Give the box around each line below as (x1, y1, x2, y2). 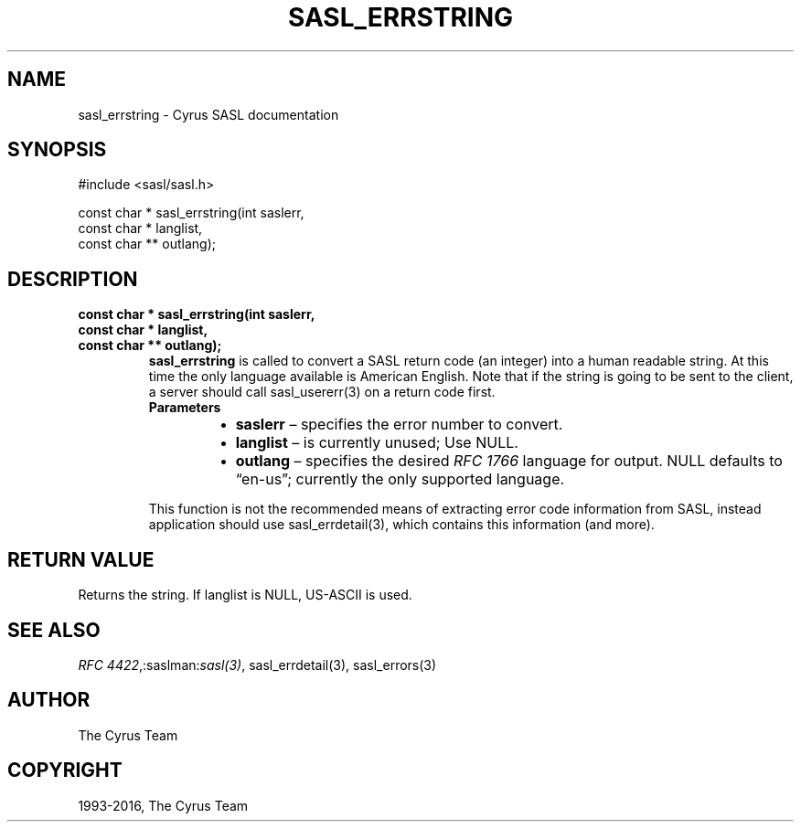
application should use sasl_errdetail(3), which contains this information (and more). (148, 516, 655, 533)
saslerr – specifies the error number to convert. (235, 415, 563, 434)
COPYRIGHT (7, 759, 123, 782)
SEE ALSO (7, 618, 101, 642)
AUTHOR (7, 688, 91, 712)
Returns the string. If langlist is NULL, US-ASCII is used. (78, 587, 412, 603)
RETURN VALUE (7, 547, 155, 571)
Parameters (148, 399, 221, 416)
